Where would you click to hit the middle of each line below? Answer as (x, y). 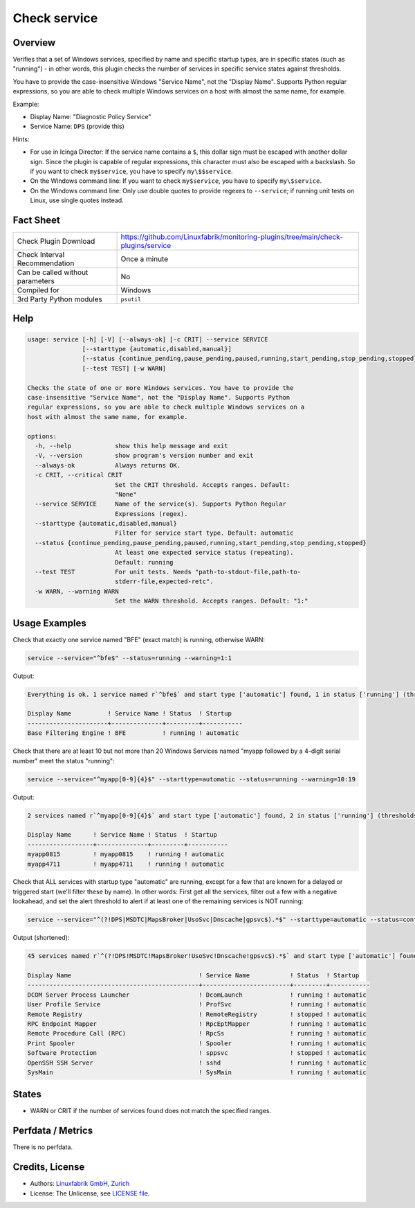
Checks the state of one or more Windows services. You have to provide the (160, 388)
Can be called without (53, 272)
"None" (126, 494)
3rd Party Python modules (60, 299)
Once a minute (145, 259)
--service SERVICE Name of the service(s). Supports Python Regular (161, 504)
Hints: (21, 139)
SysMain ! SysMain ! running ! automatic (197, 1072)
